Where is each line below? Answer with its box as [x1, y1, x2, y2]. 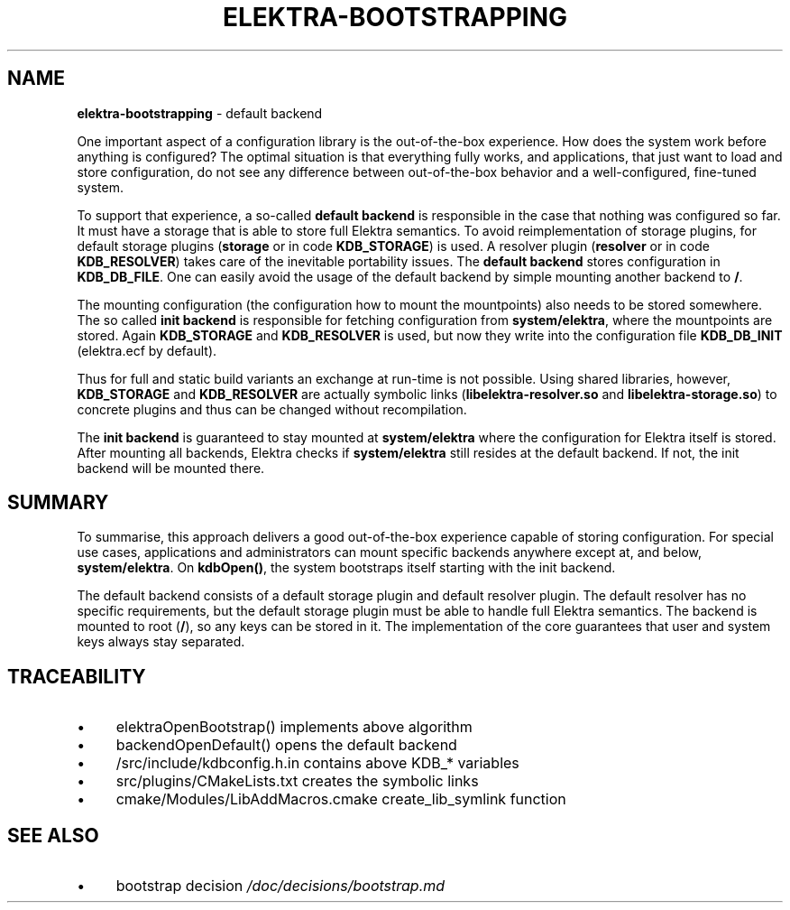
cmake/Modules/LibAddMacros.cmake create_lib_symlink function [115, 790, 566, 809]
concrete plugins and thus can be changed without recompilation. [77, 401, 467, 417]
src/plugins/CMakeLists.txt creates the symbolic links [115, 772, 479, 791]
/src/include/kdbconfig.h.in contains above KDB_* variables [115, 754, 519, 773]
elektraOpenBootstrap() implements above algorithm [115, 718, 473, 737]
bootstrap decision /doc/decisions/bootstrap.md [115, 877, 446, 896]
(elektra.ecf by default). [77, 342, 217, 358]
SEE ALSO [7, 823, 99, 847]
